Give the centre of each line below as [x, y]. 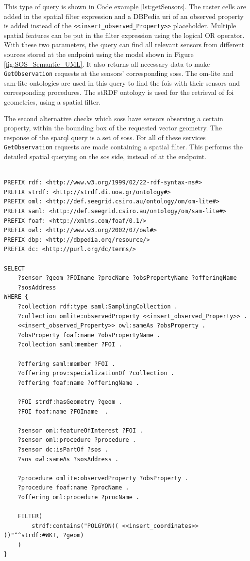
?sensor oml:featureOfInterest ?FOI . [80, 430]
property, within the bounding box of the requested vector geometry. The [113, 128]
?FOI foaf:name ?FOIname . [63, 411]
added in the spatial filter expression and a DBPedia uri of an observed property [124, 16]
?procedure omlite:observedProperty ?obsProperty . [103, 478]
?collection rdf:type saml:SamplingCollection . [98, 307]
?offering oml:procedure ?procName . [79, 497]
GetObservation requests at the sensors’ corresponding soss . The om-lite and [119, 73]
